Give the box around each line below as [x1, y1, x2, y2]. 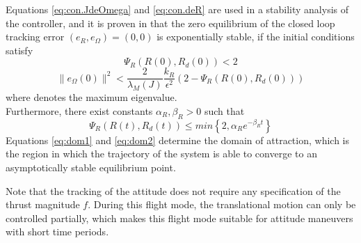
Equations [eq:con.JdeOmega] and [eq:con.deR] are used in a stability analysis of [6, 2, 349, 16]
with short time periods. [6, 224, 109, 239]
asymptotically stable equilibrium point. [6, 160, 176, 175]
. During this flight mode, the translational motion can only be [88, 197, 356, 212]
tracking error [6, 29, 65, 44]
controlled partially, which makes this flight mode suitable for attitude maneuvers [6, 210, 353, 225]
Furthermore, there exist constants [6, 104, 153, 118]
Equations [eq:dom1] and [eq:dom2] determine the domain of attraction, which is [6, 132, 349, 147]
